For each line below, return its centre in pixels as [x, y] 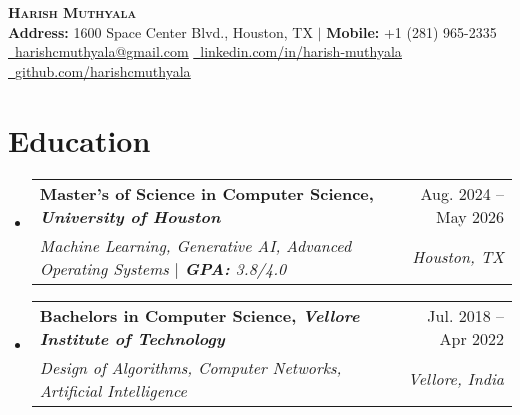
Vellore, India [456, 378]
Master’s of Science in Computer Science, [206, 193]
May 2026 [469, 216]
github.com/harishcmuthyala [103, 70]
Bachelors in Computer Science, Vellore [199, 315]
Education [79, 139]
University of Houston [130, 216]
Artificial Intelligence [113, 390]
